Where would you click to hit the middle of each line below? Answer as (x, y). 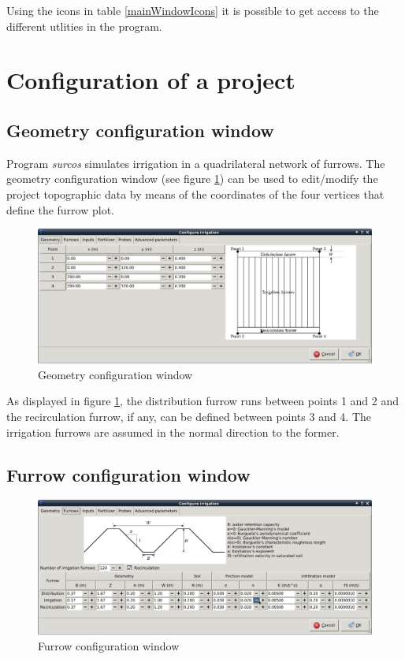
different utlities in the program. (84, 26)
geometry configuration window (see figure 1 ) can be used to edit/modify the (192, 179)
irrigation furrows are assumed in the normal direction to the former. (173, 432)
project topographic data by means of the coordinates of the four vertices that (195, 194)
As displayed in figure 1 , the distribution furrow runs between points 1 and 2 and (203, 401)
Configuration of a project (151, 80)
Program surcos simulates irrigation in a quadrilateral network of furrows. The (196, 163)
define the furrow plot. (60, 209)
